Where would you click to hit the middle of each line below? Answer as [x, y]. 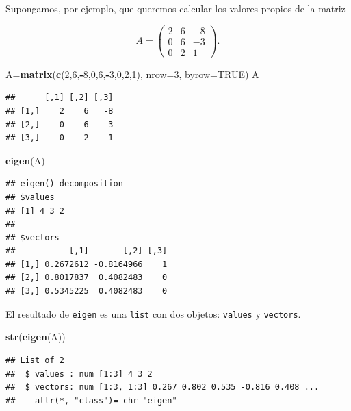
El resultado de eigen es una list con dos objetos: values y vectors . [153, 313]
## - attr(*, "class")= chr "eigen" [91, 400]
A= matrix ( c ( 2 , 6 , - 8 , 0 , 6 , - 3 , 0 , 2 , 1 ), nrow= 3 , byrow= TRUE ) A [132, 74]
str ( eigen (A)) [36, 337]
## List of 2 [35, 360]
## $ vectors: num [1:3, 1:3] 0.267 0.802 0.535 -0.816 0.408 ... [162, 387]
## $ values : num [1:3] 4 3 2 [79, 374]
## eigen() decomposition [64, 184]
